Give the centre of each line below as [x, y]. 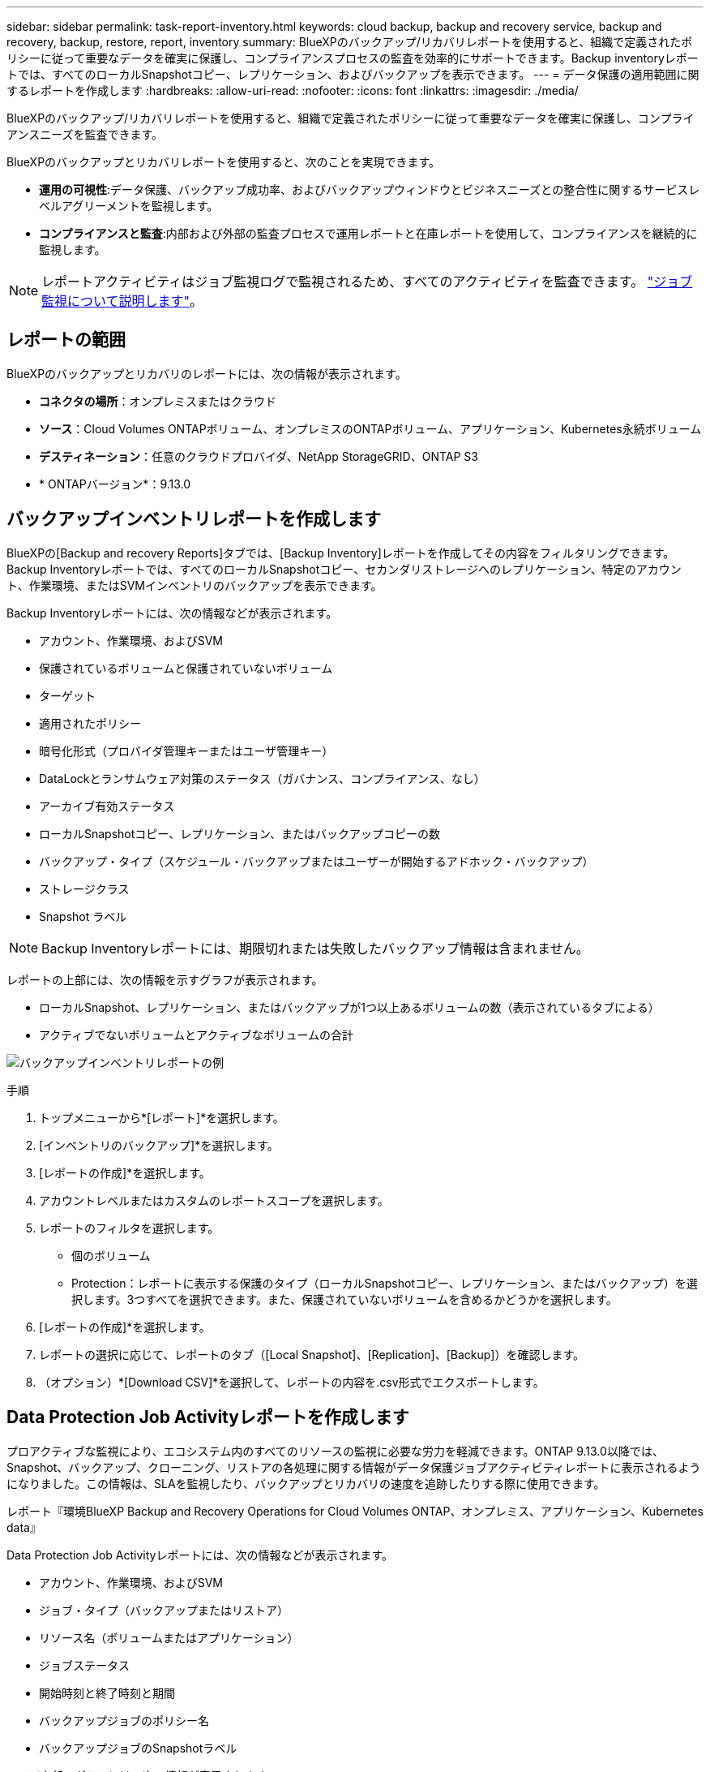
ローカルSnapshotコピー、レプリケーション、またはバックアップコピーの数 [240, 833]
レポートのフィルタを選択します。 [129, 1228]
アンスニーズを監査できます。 [85, 134]
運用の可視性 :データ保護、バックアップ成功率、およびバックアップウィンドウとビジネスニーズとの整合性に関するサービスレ [370, 189]
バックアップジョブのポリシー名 [124, 1720]
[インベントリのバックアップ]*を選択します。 [159, 1145]
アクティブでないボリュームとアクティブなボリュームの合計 [197, 1034]
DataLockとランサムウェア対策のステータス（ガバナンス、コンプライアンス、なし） [262, 778]
